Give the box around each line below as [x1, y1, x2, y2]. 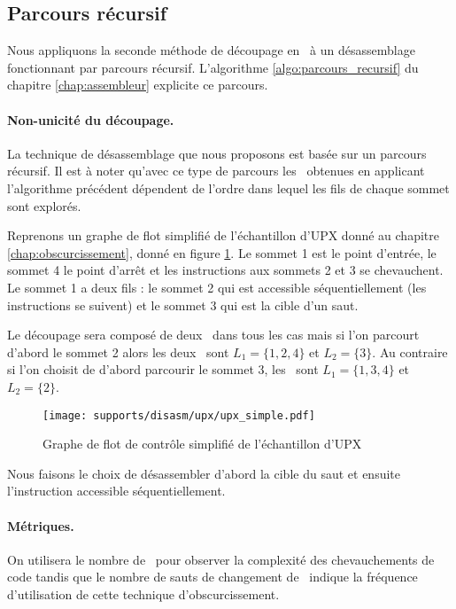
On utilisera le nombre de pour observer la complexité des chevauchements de [7, 550, 435, 568]
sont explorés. [7, 196, 81, 215]
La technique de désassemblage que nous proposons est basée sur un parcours [7, 144, 427, 162]
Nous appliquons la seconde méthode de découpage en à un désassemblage [7, 41, 415, 59]
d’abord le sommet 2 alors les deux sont [7, 342, 229, 361]
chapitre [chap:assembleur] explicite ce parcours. [7, 75, 268, 94]
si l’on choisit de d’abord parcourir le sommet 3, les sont [7, 360, 319, 379]
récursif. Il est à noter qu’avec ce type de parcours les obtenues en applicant [7, 161, 425, 180]
